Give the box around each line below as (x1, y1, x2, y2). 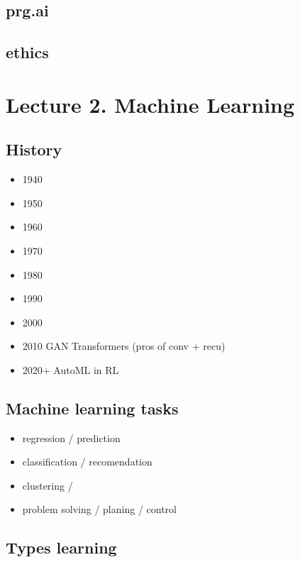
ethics (6, 41, 49, 63)
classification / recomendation (22, 454, 152, 469)
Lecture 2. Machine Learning (6, 89, 295, 119)
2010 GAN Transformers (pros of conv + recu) (22, 338, 226, 353)
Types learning (6, 536, 117, 558)
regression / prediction (22, 430, 121, 445)
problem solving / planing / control (22, 502, 177, 517)
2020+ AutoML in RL (22, 362, 119, 377)
